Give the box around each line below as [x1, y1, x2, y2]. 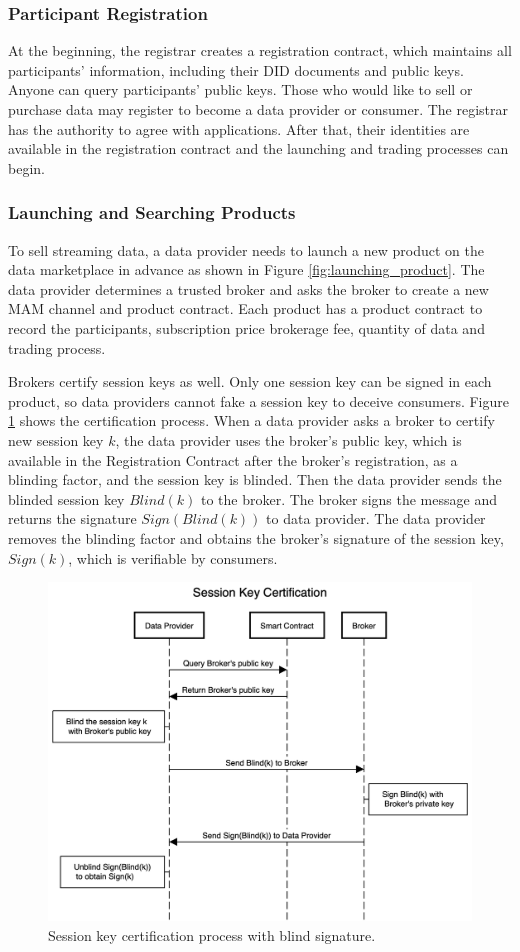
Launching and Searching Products [8, 200, 296, 225]
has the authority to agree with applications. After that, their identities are [8, 118, 470, 139]
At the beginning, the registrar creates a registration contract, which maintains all [8, 40, 512, 61]
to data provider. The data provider [266, 508, 486, 529]
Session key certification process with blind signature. [48, 924, 376, 945]
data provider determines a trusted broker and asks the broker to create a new [8, 278, 489, 299]
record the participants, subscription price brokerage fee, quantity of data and [8, 317, 485, 338]
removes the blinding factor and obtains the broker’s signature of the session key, [8, 527, 504, 548]
